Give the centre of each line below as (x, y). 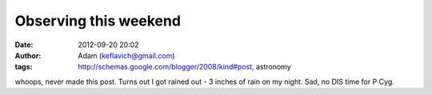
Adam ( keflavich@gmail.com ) (126, 55)
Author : (28, 55)
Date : (24, 45)
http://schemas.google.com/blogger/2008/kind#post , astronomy (184, 67)
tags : (24, 67)
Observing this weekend (98, 21)
